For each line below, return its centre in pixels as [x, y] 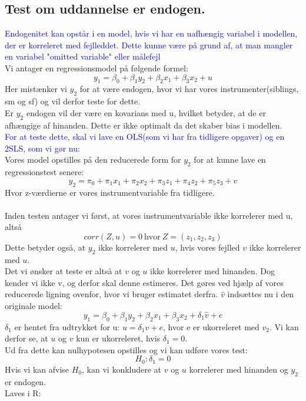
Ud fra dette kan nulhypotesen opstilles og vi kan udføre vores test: [126, 349]
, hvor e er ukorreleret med [211, 326]
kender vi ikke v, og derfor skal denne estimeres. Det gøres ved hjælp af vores [144, 282]
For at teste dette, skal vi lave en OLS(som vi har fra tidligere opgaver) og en [145, 137]
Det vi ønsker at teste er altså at [64, 271]
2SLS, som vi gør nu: [42, 148]
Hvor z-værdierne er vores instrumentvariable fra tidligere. [110, 192]
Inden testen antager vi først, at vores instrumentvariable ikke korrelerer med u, [149, 215]
